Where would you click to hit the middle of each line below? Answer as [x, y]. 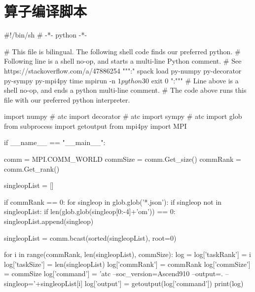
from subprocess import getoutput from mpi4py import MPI [95, 126]
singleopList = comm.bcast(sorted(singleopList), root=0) [90, 237]
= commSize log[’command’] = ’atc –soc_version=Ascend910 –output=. [113, 274]
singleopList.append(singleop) [49, 221]
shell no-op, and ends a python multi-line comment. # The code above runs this [125, 90]
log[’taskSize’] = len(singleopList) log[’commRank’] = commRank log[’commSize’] [127, 264]
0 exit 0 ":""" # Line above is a [192, 80]
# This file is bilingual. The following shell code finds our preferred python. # [122, 51]
